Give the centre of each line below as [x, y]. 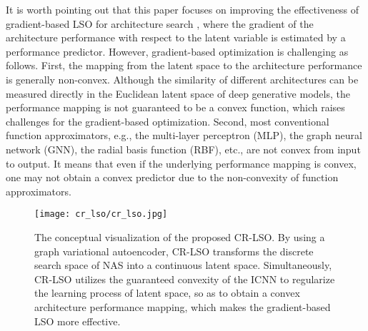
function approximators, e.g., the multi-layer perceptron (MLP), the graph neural [184, 135]
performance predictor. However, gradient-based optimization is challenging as [177, 51]
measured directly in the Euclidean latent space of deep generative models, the [178, 93]
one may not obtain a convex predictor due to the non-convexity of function [172, 177]
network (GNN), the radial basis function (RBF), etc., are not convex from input [183, 149]
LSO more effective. [78, 321]
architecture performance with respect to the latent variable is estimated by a [176, 37]
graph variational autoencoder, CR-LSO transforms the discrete [174, 251]
